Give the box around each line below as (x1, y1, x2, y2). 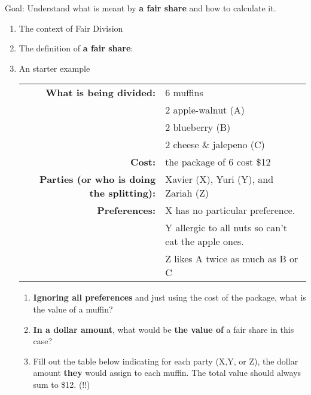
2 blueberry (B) (165, 120, 231, 134)
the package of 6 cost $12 (165, 155, 271, 169)
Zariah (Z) (165, 186, 209, 200)
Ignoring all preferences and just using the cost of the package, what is (33, 291, 306, 304)
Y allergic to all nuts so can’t (165, 221, 287, 235)
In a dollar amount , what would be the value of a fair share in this (33, 323, 294, 335)
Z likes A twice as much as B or (165, 252, 298, 266)
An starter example (19, 62, 90, 74)
